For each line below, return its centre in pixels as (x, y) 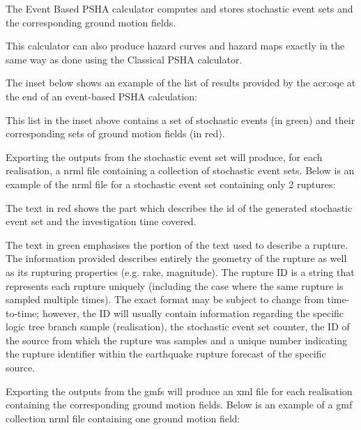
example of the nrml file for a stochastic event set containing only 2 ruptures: (171, 184)
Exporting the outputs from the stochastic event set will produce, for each (164, 156)
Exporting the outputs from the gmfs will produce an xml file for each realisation (179, 391)
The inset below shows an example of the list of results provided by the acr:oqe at (181, 83)
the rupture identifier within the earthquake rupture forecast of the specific (166, 354)
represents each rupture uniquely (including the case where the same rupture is (175, 285)
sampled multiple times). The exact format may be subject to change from (165, 299)
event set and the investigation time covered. (101, 221)
